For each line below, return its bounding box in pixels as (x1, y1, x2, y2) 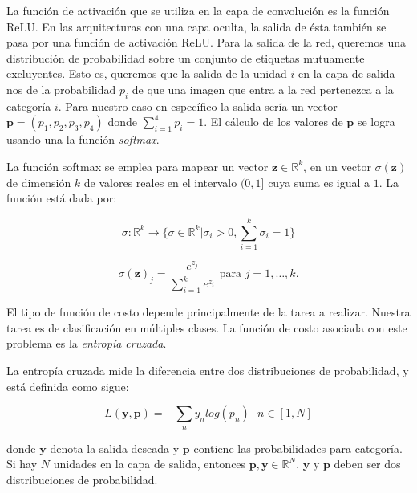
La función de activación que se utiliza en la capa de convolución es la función (6, 2, 390, 18)
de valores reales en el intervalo (83, 173, 237, 190)
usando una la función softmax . (6, 131, 160, 148)
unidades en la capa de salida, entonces (53, 455, 246, 472)
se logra (357, 113, 395, 130)
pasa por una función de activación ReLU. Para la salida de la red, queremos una (6, 34, 406, 51)
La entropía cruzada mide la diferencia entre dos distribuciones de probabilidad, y (6, 361, 409, 378)
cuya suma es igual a (268, 173, 370, 190)
